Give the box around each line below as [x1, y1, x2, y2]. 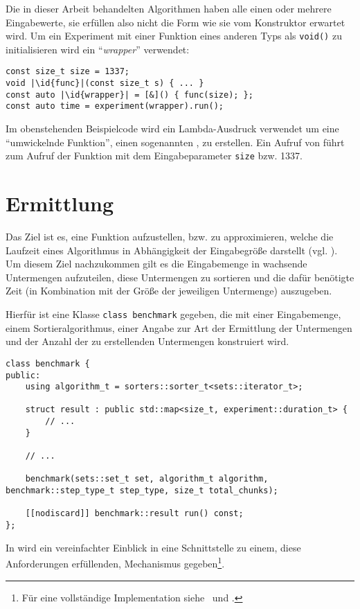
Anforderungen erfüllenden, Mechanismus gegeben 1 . [6, 554, 225, 570]
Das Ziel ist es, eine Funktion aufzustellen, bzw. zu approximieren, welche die [6, 229, 334, 244]
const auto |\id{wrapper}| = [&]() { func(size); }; [6, 89, 253, 100]
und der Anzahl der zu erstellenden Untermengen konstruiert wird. [6, 334, 289, 348]
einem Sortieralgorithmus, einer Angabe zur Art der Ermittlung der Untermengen [6, 320, 352, 335]
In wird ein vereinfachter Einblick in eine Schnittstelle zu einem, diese [6, 540, 301, 554]
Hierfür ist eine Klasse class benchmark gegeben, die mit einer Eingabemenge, [6, 307, 341, 321]
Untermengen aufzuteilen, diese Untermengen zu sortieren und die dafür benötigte [6, 270, 354, 284]
